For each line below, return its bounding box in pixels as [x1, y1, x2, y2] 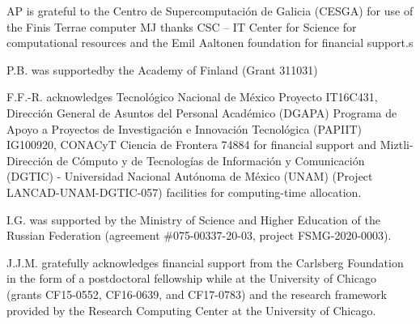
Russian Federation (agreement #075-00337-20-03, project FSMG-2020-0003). [6, 227, 392, 244]
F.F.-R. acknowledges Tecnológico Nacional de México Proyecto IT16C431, [6, 88, 378, 105]
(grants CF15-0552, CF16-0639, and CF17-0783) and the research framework [6, 285, 387, 302]
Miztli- [380, 136, 414, 153]
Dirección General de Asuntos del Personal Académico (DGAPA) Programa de [6, 104, 397, 121]
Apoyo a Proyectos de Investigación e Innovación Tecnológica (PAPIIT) [6, 120, 363, 137]
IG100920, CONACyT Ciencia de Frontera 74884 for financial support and [6, 136, 377, 153]
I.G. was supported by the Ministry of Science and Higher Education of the [6, 211, 380, 228]
